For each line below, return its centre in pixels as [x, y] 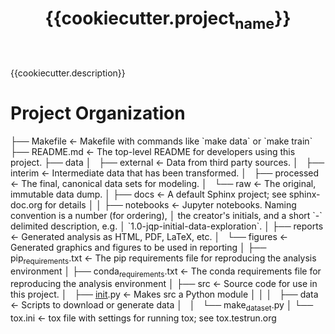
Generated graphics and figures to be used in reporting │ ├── [138, 247]
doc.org [26, 204]
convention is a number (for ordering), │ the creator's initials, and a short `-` [166, 215]
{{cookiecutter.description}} [68, 73]
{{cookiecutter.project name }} [168, 20]
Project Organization [98, 113]
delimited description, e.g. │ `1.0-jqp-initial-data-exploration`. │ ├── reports [167, 226]
